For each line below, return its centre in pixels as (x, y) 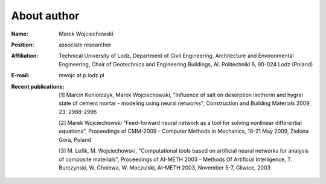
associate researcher (85, 45)
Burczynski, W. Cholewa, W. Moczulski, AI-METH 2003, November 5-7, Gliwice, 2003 (165, 168)
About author (45, 16)
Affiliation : (25, 56)
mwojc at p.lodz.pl (82, 75)
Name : (20, 34)
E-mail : (21, 75)
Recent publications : (38, 86)
